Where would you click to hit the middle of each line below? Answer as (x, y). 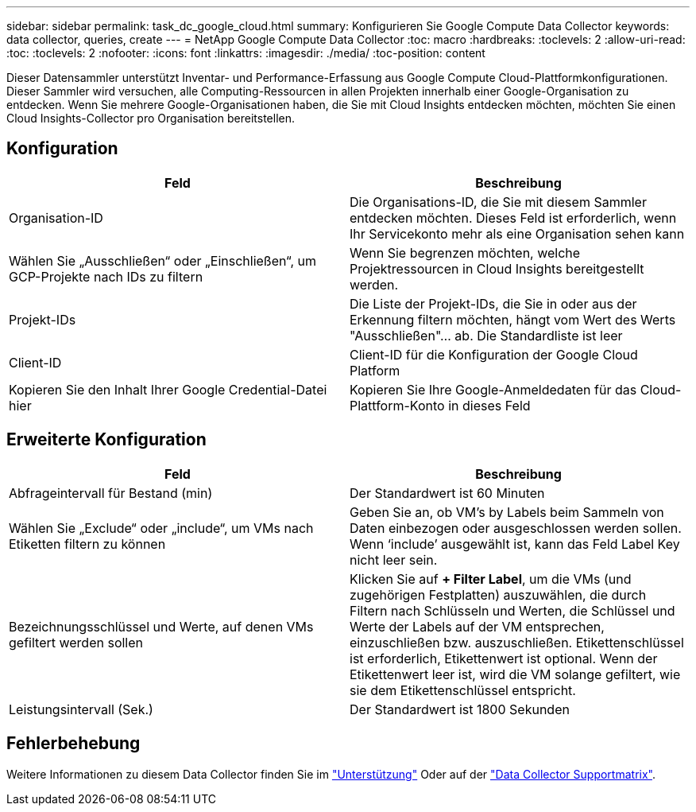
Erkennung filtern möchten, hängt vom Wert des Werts (513, 319)
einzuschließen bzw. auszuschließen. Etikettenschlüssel (517, 642)
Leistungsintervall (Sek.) (81, 709)
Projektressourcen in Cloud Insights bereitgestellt (497, 268)
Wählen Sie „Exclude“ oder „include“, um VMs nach (161, 528)
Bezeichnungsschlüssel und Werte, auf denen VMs (161, 626)
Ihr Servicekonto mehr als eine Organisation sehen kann (517, 233)
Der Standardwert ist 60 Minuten (447, 493)
